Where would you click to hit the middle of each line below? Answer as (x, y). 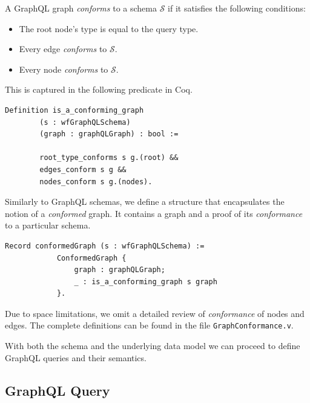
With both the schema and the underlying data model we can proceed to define (153, 346)
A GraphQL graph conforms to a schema (81, 8)
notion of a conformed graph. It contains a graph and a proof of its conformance (154, 213)
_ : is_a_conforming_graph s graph (146, 281)
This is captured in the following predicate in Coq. (99, 89)
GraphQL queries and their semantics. (76, 357)
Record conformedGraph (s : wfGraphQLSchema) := (105, 246)
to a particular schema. (48, 225)
